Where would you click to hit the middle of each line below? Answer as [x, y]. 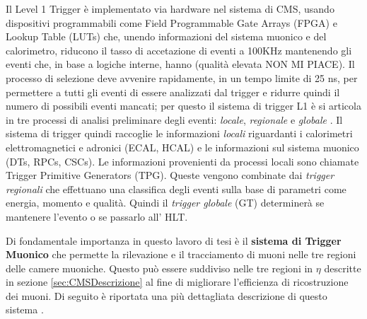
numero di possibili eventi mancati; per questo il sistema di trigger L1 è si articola [183, 106]
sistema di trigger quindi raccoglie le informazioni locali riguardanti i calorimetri [179, 133]
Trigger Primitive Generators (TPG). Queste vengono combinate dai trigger [170, 175]
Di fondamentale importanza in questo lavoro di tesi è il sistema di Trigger [174, 240]
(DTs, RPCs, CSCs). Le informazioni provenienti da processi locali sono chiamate [182, 161]
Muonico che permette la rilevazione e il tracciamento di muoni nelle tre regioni [181, 254]
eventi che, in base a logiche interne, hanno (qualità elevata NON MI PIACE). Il [180, 64]
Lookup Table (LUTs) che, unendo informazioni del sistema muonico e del [166, 36]
